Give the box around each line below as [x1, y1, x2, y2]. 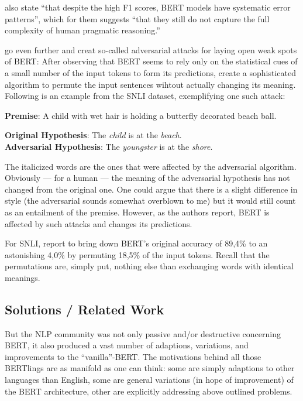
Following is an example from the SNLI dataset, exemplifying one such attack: [5, 90, 285, 102]
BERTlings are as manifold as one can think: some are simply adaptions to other [5, 362, 295, 374]
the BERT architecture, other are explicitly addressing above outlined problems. [5, 385, 292, 397]
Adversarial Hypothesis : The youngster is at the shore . [5, 140, 213, 152]
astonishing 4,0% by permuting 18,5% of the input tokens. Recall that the [5, 248, 270, 261]
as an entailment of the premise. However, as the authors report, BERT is [5, 205, 270, 218]
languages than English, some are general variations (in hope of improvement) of [5, 373, 294, 386]
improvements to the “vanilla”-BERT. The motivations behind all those [5, 350, 261, 362]
